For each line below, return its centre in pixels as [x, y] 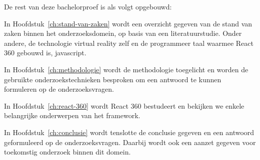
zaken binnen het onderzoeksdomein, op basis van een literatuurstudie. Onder [123, 33]
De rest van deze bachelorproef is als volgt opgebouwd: [88, 6]
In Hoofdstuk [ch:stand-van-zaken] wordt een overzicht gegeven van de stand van [128, 23]
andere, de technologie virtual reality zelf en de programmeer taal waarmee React [129, 43]
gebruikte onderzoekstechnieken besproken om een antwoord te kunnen [113, 79]
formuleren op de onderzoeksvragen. [59, 89]
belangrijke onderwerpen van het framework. [72, 115]
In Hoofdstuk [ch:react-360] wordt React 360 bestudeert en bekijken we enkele [124, 105]
